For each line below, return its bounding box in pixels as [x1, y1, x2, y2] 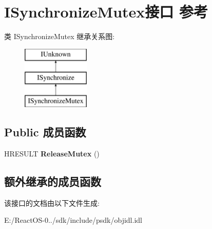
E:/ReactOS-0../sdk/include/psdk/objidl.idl [4, 215, 142, 225]
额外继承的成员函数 [4, 173, 101, 189]
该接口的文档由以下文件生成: [4, 197, 100, 208]
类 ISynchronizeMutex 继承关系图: [4, 31, 115, 42]
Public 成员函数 [4, 124, 86, 140]
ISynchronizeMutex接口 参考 [4, 1, 208, 22]
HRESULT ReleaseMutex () [4, 148, 100, 158]
